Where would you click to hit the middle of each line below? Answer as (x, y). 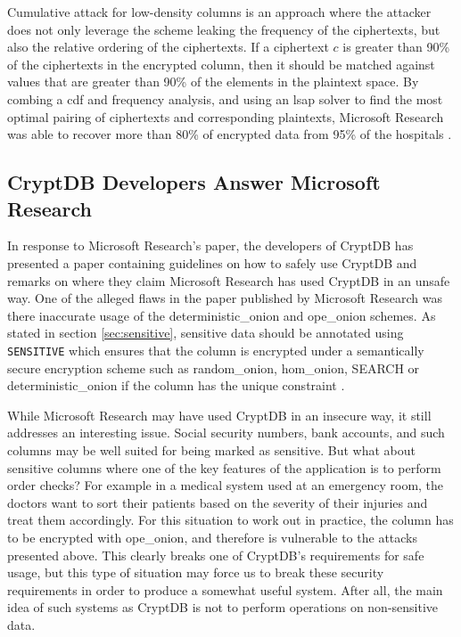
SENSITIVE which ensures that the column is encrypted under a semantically (216, 350)
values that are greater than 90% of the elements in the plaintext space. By (213, 82)
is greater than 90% (396, 47)
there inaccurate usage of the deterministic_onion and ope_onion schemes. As (222, 315)
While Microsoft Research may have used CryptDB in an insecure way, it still (219, 415)
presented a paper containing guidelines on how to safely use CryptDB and (212, 262)
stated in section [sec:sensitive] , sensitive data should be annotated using (206, 333)
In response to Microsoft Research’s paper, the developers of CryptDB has (210, 245)
